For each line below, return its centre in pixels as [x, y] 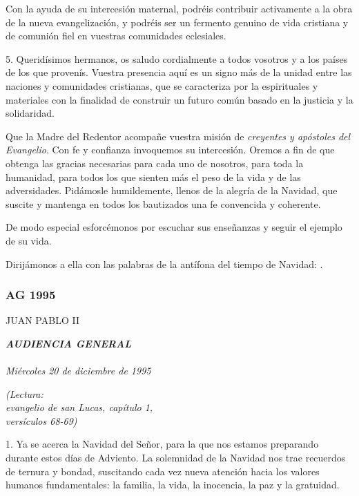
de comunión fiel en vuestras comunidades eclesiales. [116, 36]
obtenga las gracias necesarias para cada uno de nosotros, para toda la [155, 163]
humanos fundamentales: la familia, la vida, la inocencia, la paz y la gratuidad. [173, 485]
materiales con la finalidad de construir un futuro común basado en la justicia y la [179, 99]
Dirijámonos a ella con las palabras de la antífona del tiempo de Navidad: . [164, 264]
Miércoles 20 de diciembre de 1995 [78, 371]
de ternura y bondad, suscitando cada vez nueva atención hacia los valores [163, 471]
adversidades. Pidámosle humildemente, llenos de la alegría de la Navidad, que [172, 190]
